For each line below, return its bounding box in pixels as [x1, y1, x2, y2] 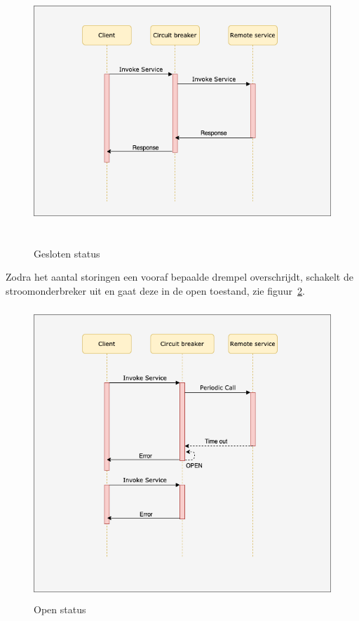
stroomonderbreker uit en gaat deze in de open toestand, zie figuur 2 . [6, 283, 305, 298]
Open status [34, 601, 86, 616]
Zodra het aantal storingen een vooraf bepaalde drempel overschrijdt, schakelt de [6, 269, 353, 284]
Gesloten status [34, 246, 100, 260]
